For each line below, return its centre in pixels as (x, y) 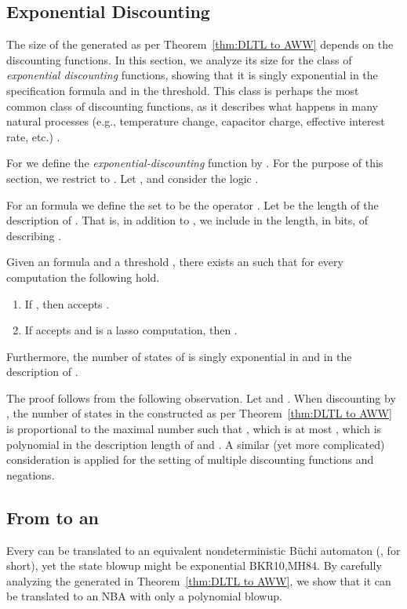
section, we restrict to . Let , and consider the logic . (133, 178)
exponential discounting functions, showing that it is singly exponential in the (192, 75)
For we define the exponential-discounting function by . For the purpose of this (195, 163)
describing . (34, 235)
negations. (31, 474)
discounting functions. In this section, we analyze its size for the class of (179, 59)
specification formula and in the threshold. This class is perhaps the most (183, 90)
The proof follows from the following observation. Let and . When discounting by (201, 397)
